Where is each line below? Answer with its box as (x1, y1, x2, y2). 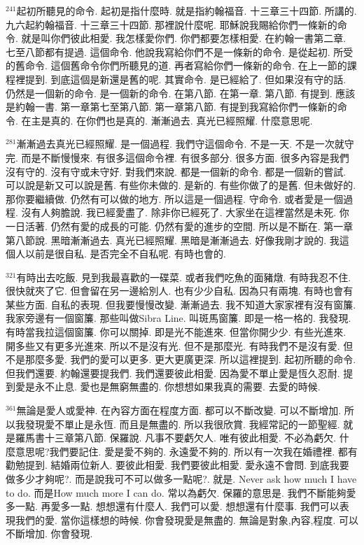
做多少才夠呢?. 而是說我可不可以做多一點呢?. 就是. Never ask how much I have (6, 472, 357, 486)
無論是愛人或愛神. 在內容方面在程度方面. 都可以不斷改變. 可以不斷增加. (16, 403, 342, 418)
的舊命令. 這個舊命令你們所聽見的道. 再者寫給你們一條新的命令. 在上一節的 (6, 58, 347, 73)
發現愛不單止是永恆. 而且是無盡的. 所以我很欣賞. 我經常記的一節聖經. (24, 416, 340, 431)
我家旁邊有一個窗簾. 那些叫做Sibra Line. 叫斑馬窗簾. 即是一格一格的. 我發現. (6, 311, 351, 325)
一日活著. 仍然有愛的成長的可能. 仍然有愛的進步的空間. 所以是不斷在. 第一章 (6, 218, 353, 233)
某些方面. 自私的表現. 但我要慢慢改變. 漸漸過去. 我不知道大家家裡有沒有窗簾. (6, 297, 356, 311)
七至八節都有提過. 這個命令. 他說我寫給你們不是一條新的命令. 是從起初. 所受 (6, 44, 353, 59)
